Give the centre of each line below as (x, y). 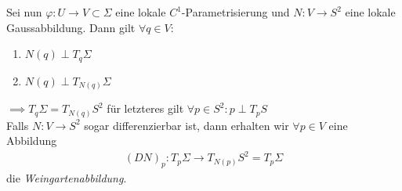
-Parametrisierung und (235, 12)
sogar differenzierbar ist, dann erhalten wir (187, 125)
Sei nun (24, 12)
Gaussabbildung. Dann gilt (71, 27)
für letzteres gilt (145, 108)
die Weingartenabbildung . (67, 178)
